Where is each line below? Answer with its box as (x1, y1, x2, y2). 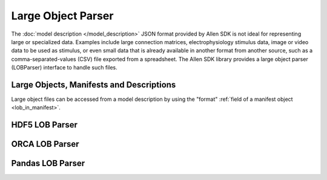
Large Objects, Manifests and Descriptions (11, 79, 176, 90)
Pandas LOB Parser (11, 158, 85, 169)
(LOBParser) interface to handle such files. (11, 64, 117, 71)
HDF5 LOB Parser (11, 120, 78, 130)
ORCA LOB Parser (11, 139, 79, 149)
